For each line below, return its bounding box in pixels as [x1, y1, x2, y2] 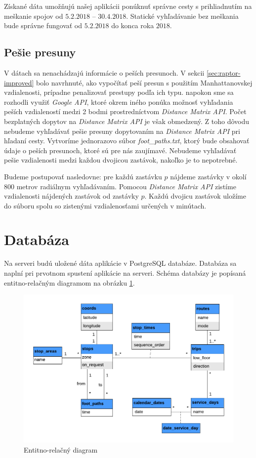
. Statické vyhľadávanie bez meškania [126, 10, 239, 21]
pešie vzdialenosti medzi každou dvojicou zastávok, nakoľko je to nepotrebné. [4, 155, 238, 165]
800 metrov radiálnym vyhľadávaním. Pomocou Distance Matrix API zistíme [4, 181, 236, 191]
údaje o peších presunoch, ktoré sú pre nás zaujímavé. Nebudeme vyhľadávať [4, 145, 237, 155]
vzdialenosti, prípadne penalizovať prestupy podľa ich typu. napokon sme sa [4, 87, 234, 97]
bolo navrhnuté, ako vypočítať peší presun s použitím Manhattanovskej [36, 77, 253, 87]
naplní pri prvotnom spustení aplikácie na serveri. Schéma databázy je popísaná [4, 268, 246, 278]
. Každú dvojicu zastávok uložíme [144, 191, 246, 201]
